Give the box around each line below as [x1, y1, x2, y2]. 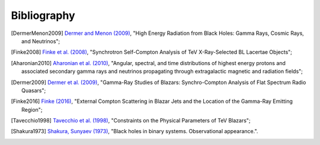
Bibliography [11, 9, 75, 22]
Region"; [21, 106, 43, 113]
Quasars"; [21, 86, 46, 94]
